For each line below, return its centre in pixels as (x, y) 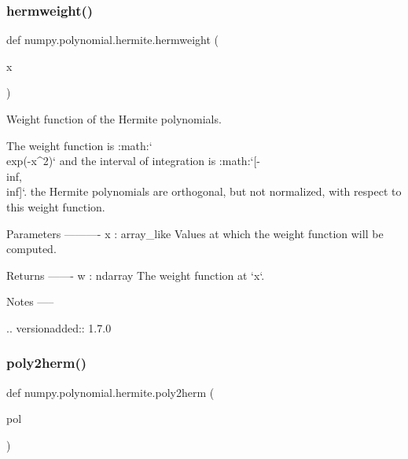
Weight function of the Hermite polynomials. (114, 119)
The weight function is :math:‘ (79, 145)
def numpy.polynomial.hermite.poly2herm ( (110, 392)
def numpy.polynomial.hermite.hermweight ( (113, 40)
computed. (31, 249)
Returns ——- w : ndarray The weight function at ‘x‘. (136, 275)
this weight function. (56, 206)
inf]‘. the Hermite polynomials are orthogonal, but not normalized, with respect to (204, 191)
